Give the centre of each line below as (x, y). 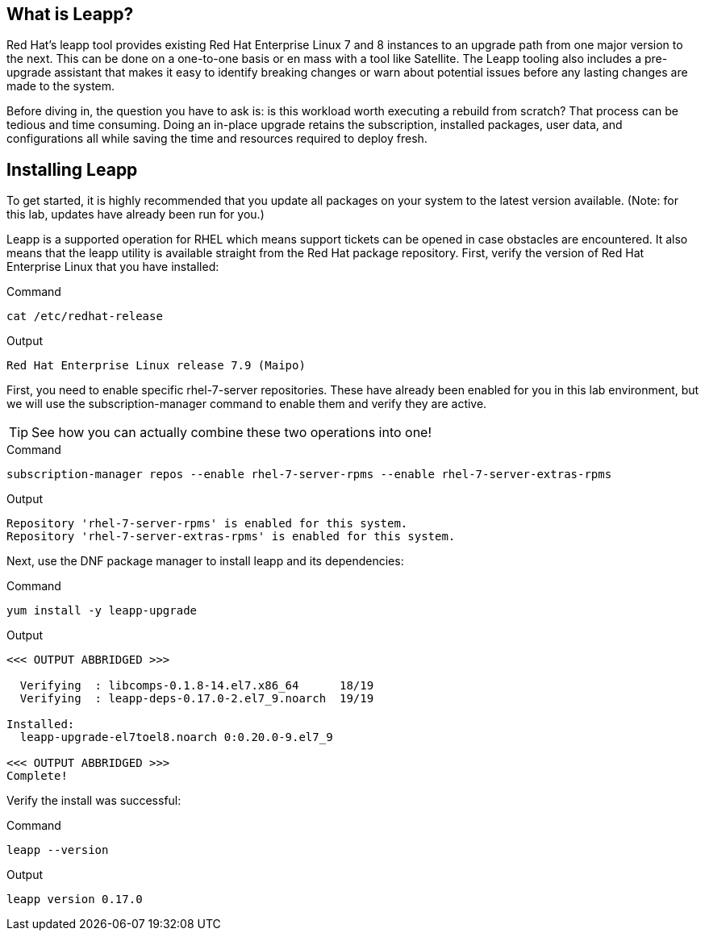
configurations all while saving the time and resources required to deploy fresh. (217, 139)
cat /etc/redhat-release (85, 316)
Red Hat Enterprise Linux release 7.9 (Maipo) (156, 366)
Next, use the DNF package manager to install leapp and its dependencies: (205, 561)
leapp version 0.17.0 (75, 900)
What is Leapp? (70, 14)
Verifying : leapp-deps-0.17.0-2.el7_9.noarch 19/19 (197, 699)
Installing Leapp (72, 169)
